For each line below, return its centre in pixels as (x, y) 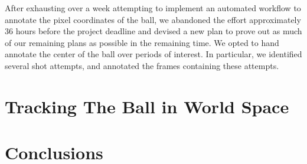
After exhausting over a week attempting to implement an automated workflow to (153, 8)
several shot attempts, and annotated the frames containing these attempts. (142, 65)
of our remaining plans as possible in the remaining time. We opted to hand (142, 42)
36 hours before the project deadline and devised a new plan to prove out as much (153, 31)
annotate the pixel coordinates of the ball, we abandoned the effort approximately (153, 19)
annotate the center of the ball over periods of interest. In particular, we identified (153, 54)
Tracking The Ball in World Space (147, 106)
